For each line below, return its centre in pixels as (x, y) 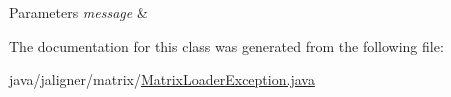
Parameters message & (78, 12)
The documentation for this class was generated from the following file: (226, 45)
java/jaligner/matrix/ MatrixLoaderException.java (162, 79)
